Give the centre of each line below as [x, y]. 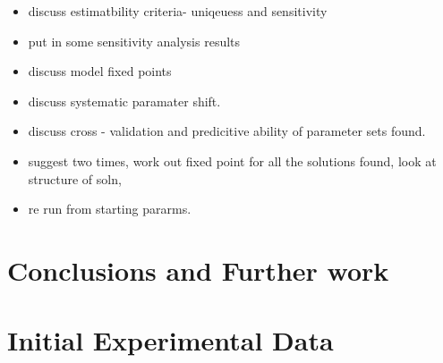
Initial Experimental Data [170, 340]
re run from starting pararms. [110, 209]
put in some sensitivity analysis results [134, 41]
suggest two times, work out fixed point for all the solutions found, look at [232, 160]
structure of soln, [75, 178]
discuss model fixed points [100, 71]
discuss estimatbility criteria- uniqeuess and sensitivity [178, 11]
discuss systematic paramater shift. [124, 101]
